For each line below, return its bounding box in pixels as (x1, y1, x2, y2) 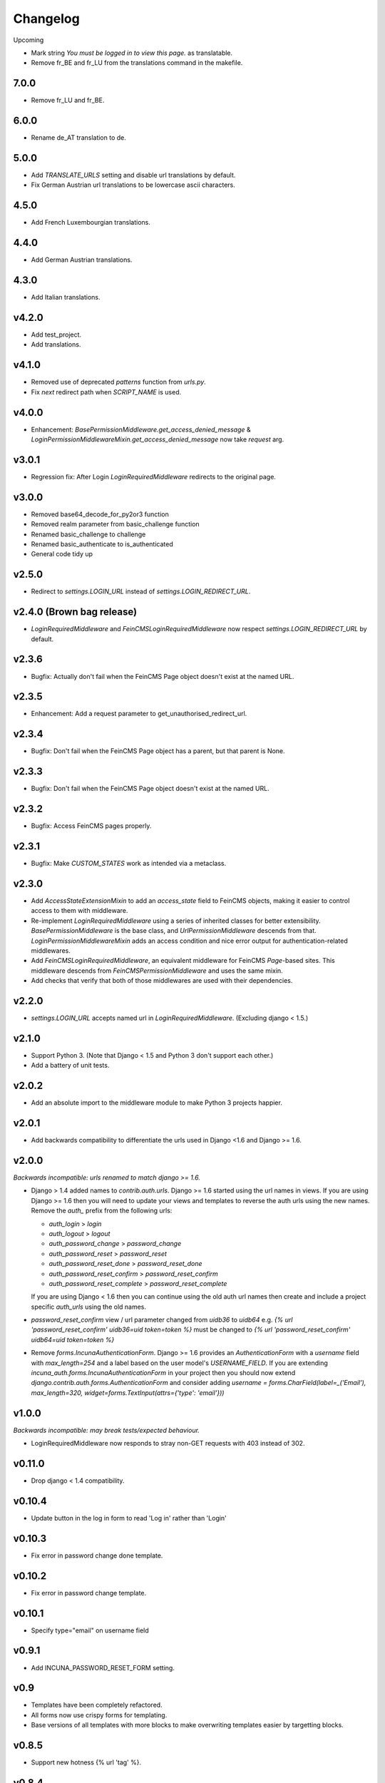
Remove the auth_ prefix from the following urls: (31, 1206, 173, 1215)
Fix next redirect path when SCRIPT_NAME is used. (31, 387, 182, 396)
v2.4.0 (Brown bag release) (13, 606, 138, 618)
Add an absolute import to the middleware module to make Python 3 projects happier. (31, 1098, 283, 1107)
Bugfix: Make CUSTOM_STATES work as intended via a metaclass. (31, 859, 227, 868)
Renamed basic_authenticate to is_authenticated (31, 540, 174, 548)
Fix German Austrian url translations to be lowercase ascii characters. (31, 180, 235, 189)
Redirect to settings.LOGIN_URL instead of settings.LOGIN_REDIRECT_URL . (31, 587, 251, 596)
